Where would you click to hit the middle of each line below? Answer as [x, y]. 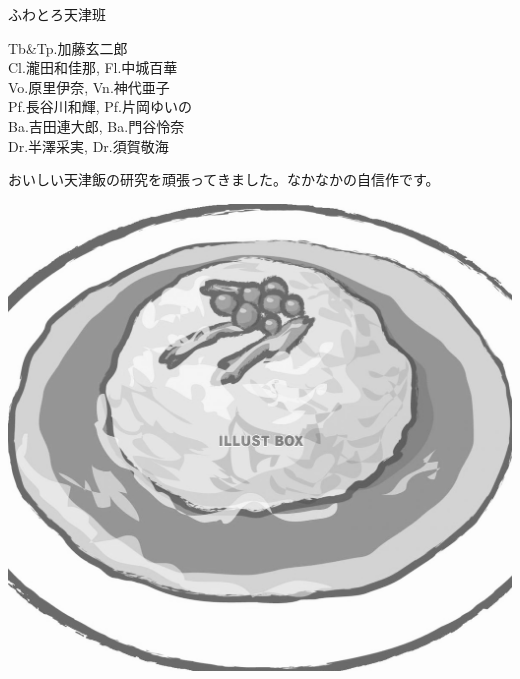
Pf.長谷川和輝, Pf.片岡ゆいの [100, 106]
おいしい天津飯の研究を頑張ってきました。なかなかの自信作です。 [224, 179]
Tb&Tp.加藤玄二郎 [68, 47]
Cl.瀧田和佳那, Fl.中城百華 [93, 67]
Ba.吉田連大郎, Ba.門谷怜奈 [96, 125]
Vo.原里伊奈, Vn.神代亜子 [89, 86]
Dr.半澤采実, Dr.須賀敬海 [88, 145]
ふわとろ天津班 [57, 14]
